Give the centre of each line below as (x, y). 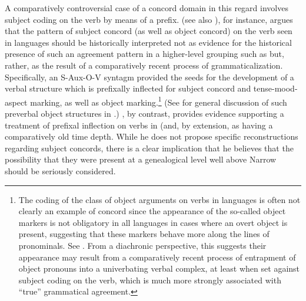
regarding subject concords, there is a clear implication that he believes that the (149, 148)
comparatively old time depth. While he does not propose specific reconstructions (152, 136)
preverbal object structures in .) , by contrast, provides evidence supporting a (144, 113)
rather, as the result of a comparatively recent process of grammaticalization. (144, 65)
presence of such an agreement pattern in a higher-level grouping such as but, (144, 54)
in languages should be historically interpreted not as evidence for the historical (148, 42)
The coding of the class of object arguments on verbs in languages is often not (159, 199)
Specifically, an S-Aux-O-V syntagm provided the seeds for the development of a (149, 77)
